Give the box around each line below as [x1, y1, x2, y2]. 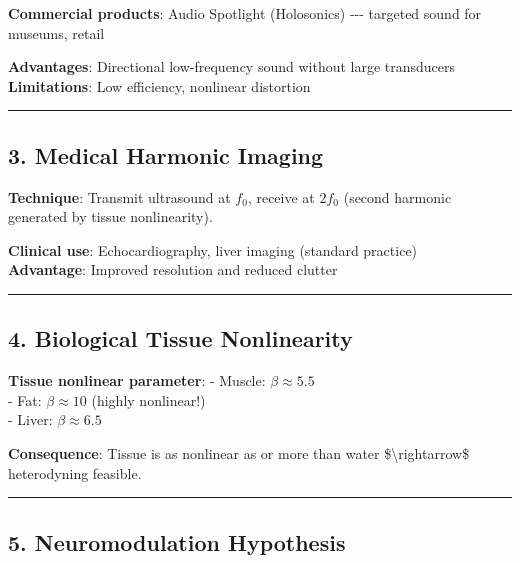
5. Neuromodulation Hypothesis [8, 526, 346, 557]
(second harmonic [343, 186, 452, 207]
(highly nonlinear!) [91, 389, 206, 410]
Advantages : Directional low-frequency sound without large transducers [8, 56, 456, 77]
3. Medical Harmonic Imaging [8, 139, 324, 170]
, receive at [247, 186, 315, 207]
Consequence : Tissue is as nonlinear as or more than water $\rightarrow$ [8, 442, 470, 463]
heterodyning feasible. [8, 462, 142, 483]
